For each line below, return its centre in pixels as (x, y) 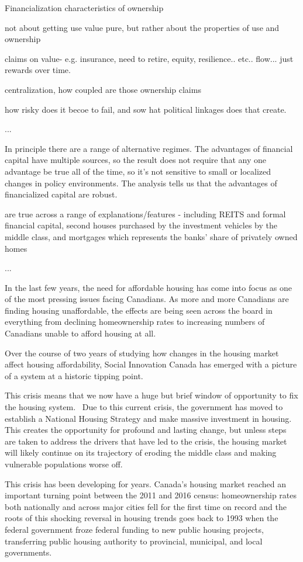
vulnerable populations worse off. (64, 464)
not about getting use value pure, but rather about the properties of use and (142, 27)
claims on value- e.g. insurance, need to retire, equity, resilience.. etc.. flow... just (149, 58)
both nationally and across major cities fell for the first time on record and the (146, 506)
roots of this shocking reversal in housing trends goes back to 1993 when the (142, 518)
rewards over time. (38, 70)
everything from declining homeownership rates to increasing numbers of (135, 322)
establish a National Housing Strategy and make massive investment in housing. (148, 418)
